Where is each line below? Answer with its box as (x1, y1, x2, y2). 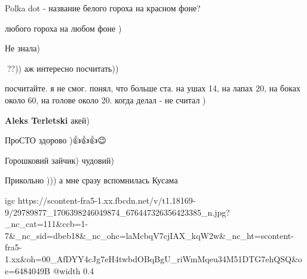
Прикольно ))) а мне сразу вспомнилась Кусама (5, 174, 178, 186)
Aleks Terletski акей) (5, 114, 90, 126)
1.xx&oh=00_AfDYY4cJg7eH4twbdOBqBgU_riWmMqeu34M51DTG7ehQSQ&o (5, 252, 302, 265)
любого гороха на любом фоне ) (5, 22, 122, 34)
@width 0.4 (53, 264, 94, 277)
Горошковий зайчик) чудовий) (5, 154, 114, 166)
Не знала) (5, 42, 40, 54)
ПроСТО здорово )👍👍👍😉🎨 (5, 134, 109, 146)
